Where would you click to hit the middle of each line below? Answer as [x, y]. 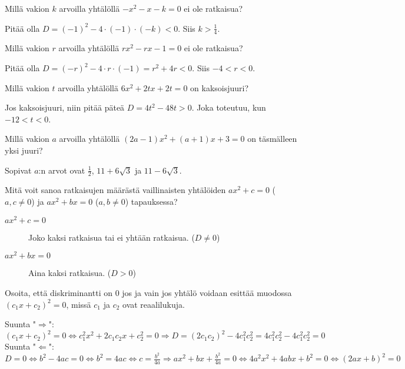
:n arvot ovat [62, 170]
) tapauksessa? [151, 201]
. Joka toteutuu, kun [229, 107]
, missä [79, 304]
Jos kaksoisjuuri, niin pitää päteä [65, 107]
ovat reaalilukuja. [154, 304]
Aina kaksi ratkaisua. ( [70, 273]
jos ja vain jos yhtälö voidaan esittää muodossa [207, 292]
